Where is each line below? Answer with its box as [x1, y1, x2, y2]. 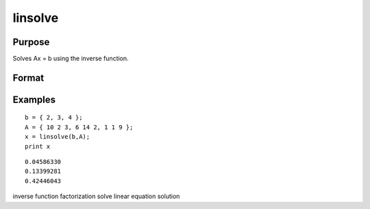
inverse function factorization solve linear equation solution [12, 192, 180, 201]
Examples [12, 94, 56, 105]
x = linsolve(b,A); [25, 133, 90, 141]
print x [25, 142, 51, 150]
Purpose [12, 36, 50, 48]
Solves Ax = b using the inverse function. [12, 55, 129, 63]
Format [12, 72, 45, 83]
